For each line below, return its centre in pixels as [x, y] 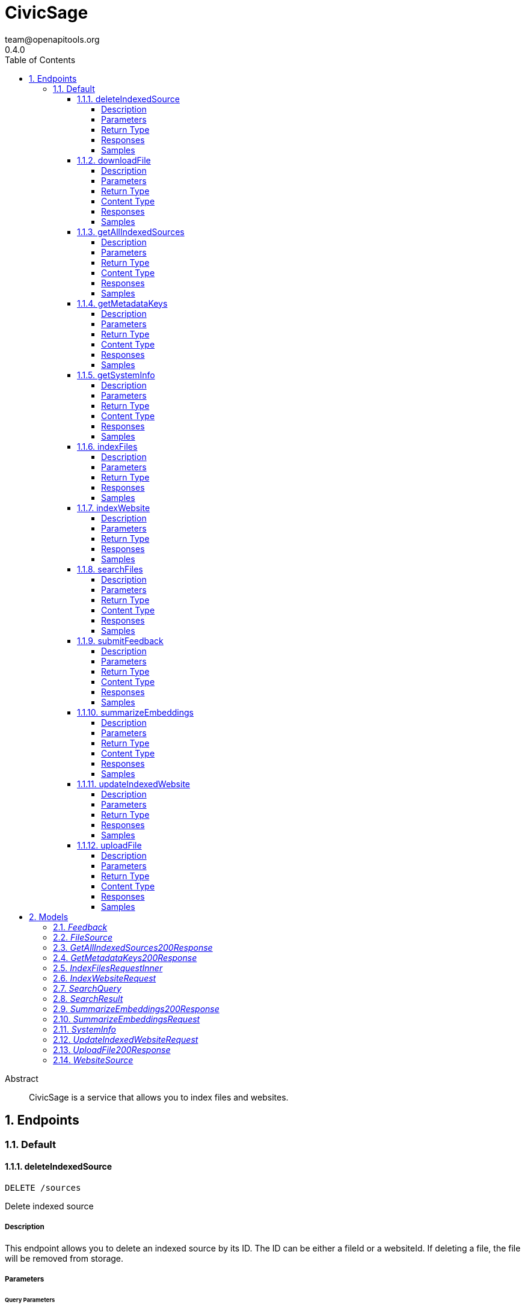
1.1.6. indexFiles [107, 446]
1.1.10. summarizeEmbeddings [135, 712]
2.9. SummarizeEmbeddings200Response [136, 1009]
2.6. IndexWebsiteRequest [105, 978]
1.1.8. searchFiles [110, 569]
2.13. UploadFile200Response [112, 1049]
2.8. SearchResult [88, 998]
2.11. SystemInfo [84, 1029]
